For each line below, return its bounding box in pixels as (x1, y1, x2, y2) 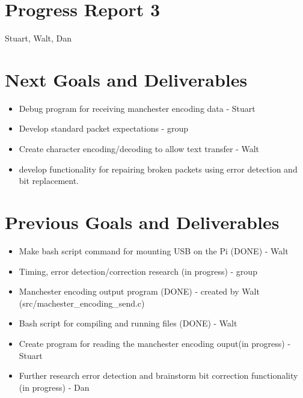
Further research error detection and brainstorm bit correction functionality (19, 369, 298, 382)
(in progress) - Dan (19, 381, 90, 393)
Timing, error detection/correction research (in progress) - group (19, 265, 257, 277)
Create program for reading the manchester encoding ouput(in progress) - (19, 337, 291, 349)
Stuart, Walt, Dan (5, 32, 72, 44)
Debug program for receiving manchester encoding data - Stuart (19, 102, 256, 114)
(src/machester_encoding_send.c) (19, 296, 145, 309)
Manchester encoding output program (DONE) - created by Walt (19, 285, 260, 298)
